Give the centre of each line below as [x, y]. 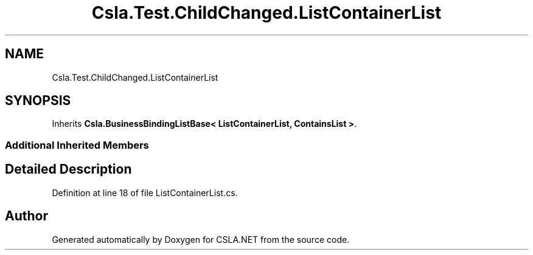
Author [26, 216]
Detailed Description [68, 169]
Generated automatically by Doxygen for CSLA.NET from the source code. [201, 239]
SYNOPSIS [38, 101]
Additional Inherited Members [77, 145]
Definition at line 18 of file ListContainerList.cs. [145, 192]
